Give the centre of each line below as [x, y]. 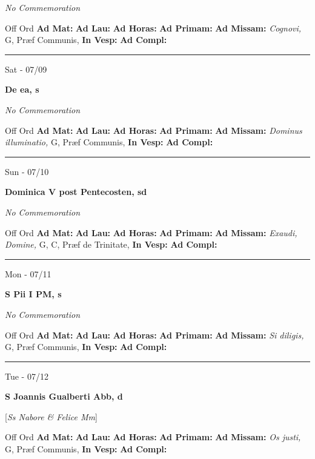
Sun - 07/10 [27, 171]
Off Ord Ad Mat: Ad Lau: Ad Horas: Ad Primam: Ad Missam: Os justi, [153, 437]
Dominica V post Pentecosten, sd [76, 192]
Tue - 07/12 [27, 376]
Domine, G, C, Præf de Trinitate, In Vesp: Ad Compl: [111, 244]
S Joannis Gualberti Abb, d [64, 396]
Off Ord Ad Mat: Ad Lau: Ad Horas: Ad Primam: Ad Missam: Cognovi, [153, 28]
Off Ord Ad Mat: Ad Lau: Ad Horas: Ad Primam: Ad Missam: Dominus [154, 130]
